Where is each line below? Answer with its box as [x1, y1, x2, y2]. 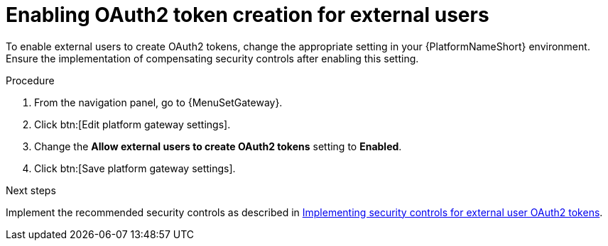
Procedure [6, 74, 55, 86]
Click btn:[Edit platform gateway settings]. [34, 118, 231, 130]
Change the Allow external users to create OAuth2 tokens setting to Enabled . [34, 140, 402, 152]
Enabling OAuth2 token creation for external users [6, 3, 489, 27]
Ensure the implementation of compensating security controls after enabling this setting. [6, 52, 419, 65]
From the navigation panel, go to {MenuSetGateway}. [34, 96, 283, 108]
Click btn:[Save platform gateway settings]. [34, 162, 236, 174]
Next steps [6, 184, 56, 196]
